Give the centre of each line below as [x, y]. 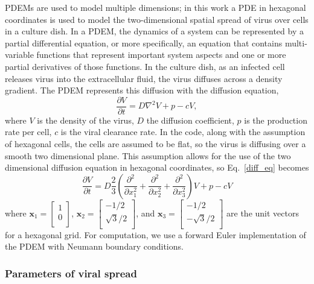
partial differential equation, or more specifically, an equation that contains [144, 43]
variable [19, 55]
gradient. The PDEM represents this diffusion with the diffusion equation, [142, 90]
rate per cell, [28, 132]
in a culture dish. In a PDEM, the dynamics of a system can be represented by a [154, 31]
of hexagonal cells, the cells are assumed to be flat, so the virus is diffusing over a [155, 144]
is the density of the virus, [85, 120]
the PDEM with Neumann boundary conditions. [94, 246]
